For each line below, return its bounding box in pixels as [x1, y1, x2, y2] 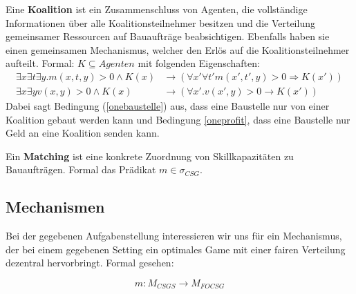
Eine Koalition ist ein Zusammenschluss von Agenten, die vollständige [6, 2, 308, 16]
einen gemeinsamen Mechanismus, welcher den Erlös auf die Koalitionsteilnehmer [6, 42, 350, 57]
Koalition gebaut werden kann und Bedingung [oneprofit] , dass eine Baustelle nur [6, 112, 350, 126]
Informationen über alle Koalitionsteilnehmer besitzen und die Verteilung [6, 15, 315, 30]
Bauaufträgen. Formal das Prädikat [6, 162, 156, 177]
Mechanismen [6, 196, 105, 217]
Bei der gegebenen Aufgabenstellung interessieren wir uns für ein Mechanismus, [6, 228, 342, 243]
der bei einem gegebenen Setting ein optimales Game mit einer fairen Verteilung [6, 242, 346, 256]
